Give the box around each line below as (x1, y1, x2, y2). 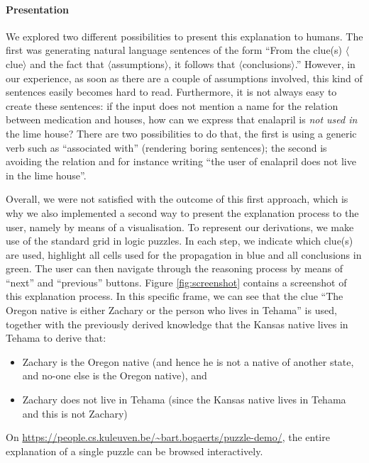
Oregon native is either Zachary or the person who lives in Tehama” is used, (6, 303, 337, 318)
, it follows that (168, 56, 236, 71)
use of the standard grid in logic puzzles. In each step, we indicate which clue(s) (6, 233, 353, 248)
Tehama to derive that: (6, 330, 106, 345)
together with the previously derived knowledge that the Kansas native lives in (6, 316, 348, 331)
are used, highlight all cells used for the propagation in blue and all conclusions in (6, 247, 362, 262)
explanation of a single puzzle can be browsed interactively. (6, 443, 263, 458)
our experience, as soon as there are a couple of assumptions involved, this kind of (6, 70, 363, 85)
